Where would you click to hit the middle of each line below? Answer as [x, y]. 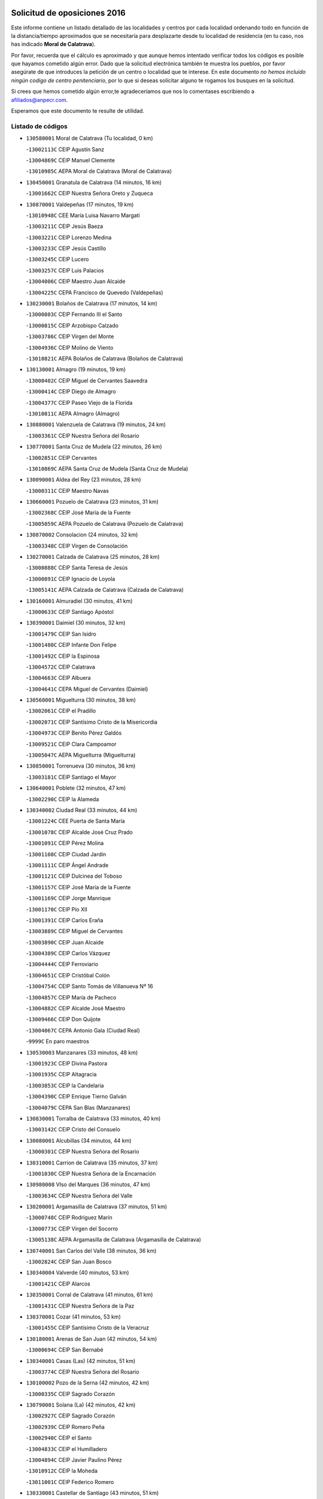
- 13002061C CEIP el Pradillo [61, 711]
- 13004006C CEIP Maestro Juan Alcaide [76, 281]
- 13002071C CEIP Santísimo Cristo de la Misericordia [92, 722]
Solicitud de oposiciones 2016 [68, 13]
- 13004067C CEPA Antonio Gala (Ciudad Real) [83, 1030]
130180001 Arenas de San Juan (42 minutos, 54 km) [92, 1339]
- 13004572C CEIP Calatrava [61, 667]
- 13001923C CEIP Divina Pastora [67, 1063]
